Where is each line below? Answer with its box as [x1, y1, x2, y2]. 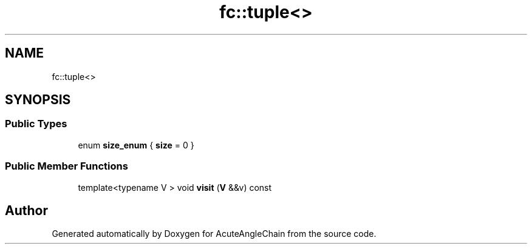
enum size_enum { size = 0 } [78, 139, 194, 150]
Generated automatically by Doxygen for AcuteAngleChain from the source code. [52, 228, 377, 239]
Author [5, 202, 48, 218]
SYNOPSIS [5, 92, 71, 108]
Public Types [5, 118, 67, 130]
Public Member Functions [5, 160, 128, 173]
